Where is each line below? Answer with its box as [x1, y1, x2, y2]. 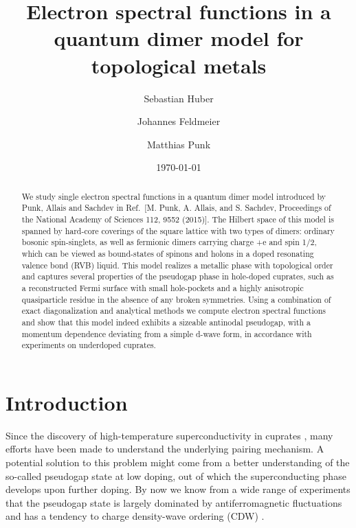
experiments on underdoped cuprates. [21, 339, 156, 351]
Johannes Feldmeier [137, 114, 221, 128]
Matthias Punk [146, 137, 211, 151]
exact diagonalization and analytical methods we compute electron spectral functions [21, 305, 326, 317]
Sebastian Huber [144, 91, 214, 105]
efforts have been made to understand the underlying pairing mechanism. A [5, 441, 324, 456]
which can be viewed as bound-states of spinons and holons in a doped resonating [21, 247, 314, 259]
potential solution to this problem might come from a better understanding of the [5, 455, 350, 469]
